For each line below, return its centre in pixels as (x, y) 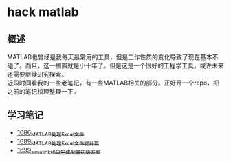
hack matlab (43, 12)
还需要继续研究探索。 (37, 74)
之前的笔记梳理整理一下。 (43, 91)
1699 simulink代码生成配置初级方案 (59, 151)
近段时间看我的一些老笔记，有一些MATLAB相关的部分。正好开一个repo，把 (113, 83)
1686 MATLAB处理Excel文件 (51, 133)
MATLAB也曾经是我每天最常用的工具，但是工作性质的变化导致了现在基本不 (113, 57)
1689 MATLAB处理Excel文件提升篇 (58, 142)
